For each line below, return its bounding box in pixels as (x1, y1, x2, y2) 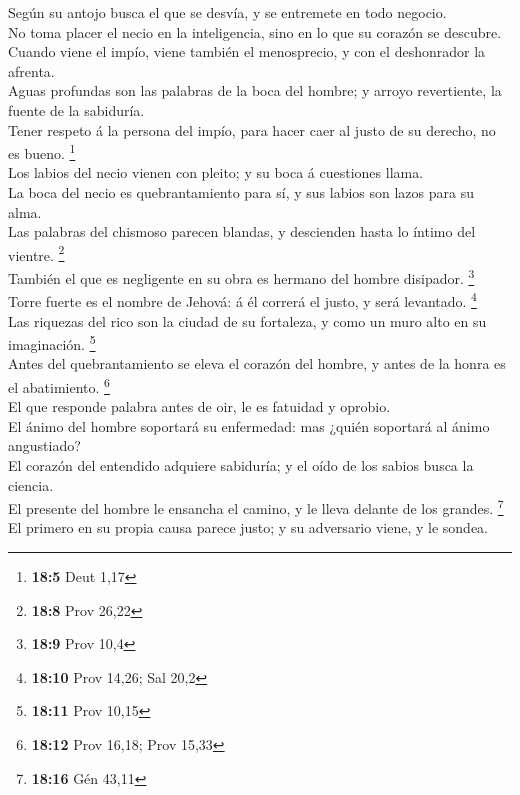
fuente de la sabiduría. (8, 99, 145, 120)
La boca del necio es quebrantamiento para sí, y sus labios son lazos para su (8, 182, 475, 202)
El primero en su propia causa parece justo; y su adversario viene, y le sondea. (8, 517, 488, 538)
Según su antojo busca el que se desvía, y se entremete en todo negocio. (8, 2, 447, 22)
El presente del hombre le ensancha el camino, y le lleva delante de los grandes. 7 (8, 495, 504, 518)
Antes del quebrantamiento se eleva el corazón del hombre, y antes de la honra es (8, 353, 506, 374)
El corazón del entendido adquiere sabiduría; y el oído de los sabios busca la (8, 455, 474, 475)
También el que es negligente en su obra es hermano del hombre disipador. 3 (8, 265, 475, 288)
